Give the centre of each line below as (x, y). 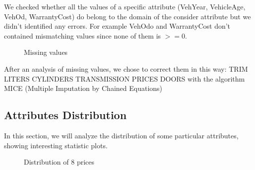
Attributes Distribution (65, 115)
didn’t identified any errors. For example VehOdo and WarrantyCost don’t (117, 26)
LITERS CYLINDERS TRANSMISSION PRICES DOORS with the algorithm (125, 78)
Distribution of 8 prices (59, 162)
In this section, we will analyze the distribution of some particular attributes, (121, 135)
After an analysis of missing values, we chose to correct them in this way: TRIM (126, 68)
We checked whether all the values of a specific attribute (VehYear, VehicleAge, (125, 6)
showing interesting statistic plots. (56, 145)
